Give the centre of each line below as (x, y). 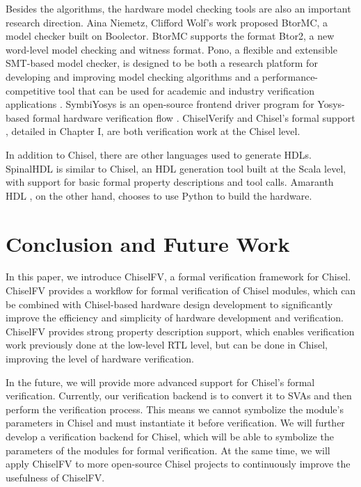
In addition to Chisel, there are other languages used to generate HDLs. (159, 154)
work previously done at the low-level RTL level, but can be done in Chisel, (167, 345)
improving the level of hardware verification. (100, 358)
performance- (290, 76)
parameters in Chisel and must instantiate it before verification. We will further (175, 423)
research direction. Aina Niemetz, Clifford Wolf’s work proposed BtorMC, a (167, 22)
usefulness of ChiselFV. (55, 477)
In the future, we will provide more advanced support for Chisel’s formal (160, 382)
